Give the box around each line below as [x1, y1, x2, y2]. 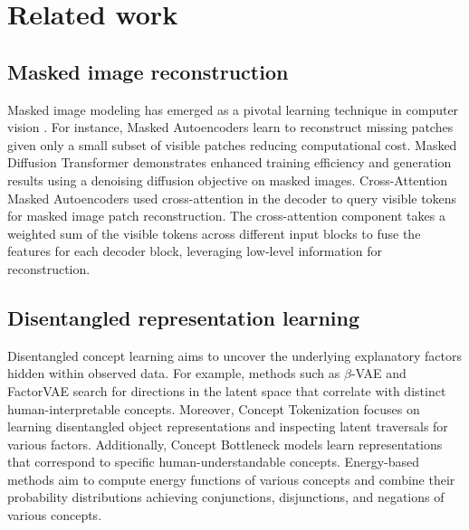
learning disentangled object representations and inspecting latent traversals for [7, 417, 448, 436]
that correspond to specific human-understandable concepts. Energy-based [7, 452, 419, 471]
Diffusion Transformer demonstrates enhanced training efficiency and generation [7, 153, 452, 172]
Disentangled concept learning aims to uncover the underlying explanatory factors [7, 345, 462, 364]
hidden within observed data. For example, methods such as [7, 364, 340, 383]
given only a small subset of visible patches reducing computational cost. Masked [7, 135, 457, 154]
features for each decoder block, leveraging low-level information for [7, 241, 383, 260]
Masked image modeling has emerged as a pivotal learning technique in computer [7, 99, 459, 118]
